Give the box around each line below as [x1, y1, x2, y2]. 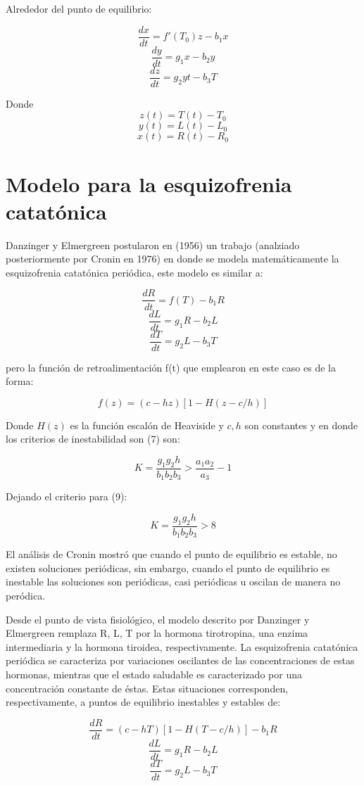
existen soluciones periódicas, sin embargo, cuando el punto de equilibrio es [6, 560, 330, 575]
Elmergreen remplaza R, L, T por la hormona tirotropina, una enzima [6, 626, 308, 640]
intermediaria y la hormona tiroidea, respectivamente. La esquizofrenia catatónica [6, 639, 358, 654]
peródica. [6, 588, 46, 602]
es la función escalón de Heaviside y [70, 417, 224, 432]
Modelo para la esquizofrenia [6, 169, 292, 198]
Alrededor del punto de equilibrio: [6, 1, 152, 15]
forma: [6, 374, 34, 388]
